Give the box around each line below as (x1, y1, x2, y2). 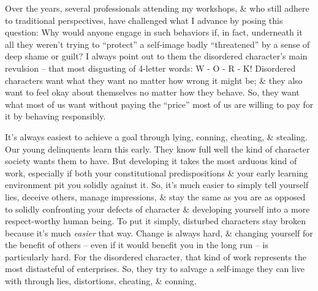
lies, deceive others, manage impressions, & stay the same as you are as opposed (5, 190, 306, 203)
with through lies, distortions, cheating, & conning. (5, 274, 197, 287)
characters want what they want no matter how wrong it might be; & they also (5, 74, 303, 86)
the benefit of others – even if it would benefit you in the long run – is (5, 238, 268, 251)
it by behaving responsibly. (5, 110, 106, 123)
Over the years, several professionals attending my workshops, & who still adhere (5, 2, 309, 14)
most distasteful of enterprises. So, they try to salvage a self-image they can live (5, 262, 305, 275)
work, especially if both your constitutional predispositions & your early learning (5, 166, 308, 179)
